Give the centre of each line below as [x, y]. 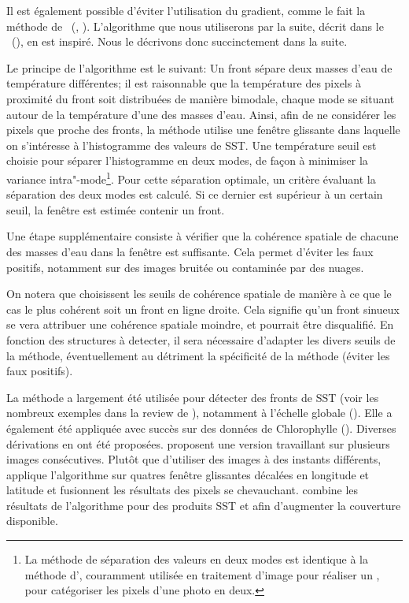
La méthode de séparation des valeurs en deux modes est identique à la [196, 559]
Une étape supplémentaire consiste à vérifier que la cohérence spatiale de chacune [203, 236]
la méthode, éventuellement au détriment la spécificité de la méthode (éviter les [198, 355]
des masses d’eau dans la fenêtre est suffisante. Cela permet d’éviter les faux [190, 251]
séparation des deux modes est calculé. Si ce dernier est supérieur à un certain [195, 194]
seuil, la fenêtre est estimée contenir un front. [116, 209]
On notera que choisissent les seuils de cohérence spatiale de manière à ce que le [199, 294]
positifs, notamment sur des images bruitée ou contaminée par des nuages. [185, 267]
